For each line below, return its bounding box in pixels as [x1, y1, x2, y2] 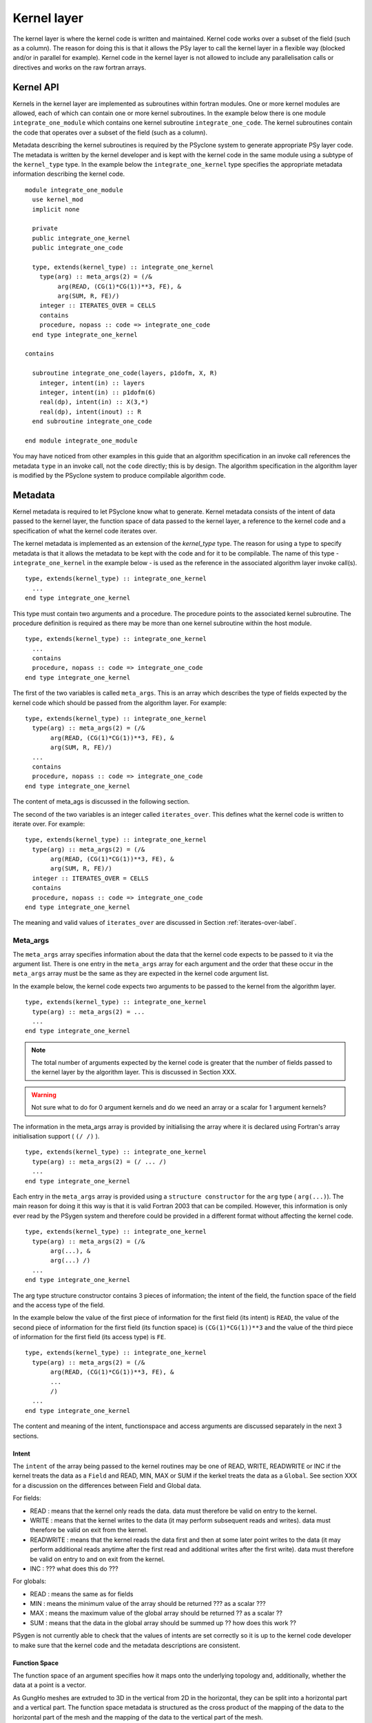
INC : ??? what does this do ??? [30, 1564, 118, 1573]
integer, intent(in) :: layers [39, 379, 145, 387]
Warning [31, 1090, 56, 1099]
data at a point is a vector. [12, 1681, 86, 1689]
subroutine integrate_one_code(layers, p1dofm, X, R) [32, 369, 218, 377]
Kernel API [12, 81, 59, 93]
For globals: [12, 1577, 47, 1585]
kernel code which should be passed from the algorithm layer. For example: [12, 698, 227, 706]
